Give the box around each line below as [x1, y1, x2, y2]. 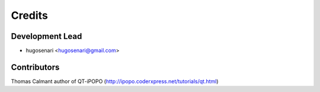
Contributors [11, 62, 60, 72]
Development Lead [11, 31, 82, 41]
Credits [11, 9, 49, 22]
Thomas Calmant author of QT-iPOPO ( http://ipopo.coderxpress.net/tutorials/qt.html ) [11, 77, 219, 85]
